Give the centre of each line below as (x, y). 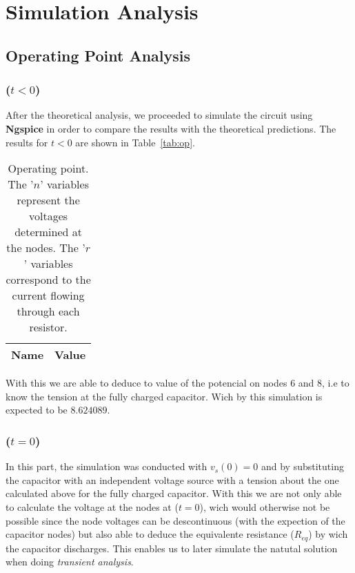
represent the (48, 200)
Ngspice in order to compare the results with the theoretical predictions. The (171, 128)
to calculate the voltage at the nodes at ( (92, 506)
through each (48, 311)
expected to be (37, 410)
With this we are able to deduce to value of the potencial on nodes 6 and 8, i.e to (177, 383)
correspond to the (48, 280)
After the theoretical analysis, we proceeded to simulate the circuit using (159, 115)
